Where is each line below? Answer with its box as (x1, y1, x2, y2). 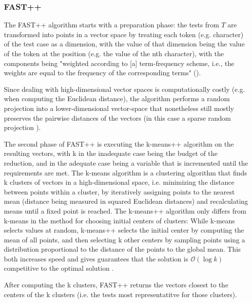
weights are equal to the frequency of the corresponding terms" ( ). (4, 67, 201, 78)
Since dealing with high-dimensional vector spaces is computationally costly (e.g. (4, 84, 245, 94)
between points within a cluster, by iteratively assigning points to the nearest (4, 186, 235, 196)
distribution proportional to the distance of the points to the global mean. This (4, 244, 241, 254)
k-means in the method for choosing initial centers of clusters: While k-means (4, 215, 235, 225)
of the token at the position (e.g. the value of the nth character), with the (4, 48, 224, 58)
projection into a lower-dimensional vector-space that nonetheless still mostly (4, 103, 234, 113)
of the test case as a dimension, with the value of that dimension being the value (4, 39, 245, 49)
